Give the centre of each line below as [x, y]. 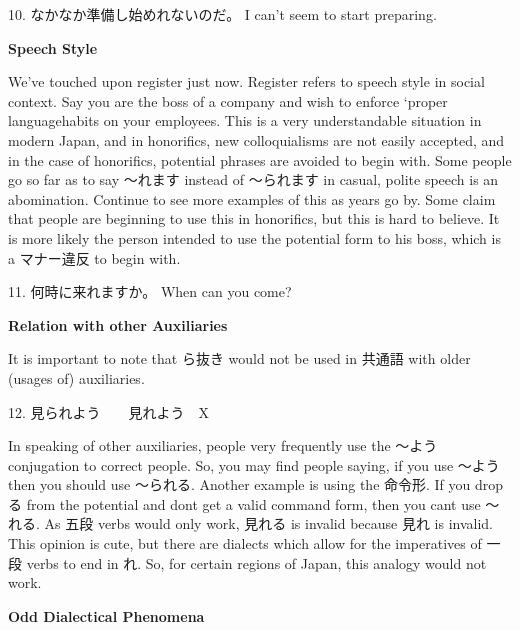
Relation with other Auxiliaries [118, 324]
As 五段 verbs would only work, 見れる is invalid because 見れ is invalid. [268, 523]
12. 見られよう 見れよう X [109, 411]
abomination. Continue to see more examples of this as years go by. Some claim [252, 198]
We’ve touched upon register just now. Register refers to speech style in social [246, 81]
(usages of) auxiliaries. [76, 377]
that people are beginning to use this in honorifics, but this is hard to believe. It [254, 218]
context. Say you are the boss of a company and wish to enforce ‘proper [228, 100]
